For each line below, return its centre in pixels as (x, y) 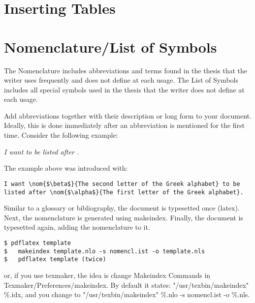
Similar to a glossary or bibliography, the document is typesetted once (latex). (122, 208)
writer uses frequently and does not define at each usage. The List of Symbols (121, 80)
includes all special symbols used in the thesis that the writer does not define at (124, 89)
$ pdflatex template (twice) (55, 259)
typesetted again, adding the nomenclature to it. (77, 227)
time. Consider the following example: (61, 135)
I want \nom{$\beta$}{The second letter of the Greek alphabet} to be (122, 184)
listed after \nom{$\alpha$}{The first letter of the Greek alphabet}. (124, 192)
